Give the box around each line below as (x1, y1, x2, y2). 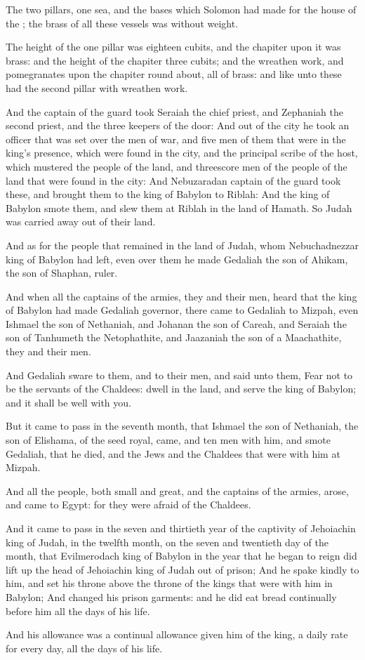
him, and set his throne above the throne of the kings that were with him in (6, 576, 333, 590)
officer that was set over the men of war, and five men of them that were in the (6, 131, 346, 146)
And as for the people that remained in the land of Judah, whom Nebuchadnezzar (6, 237, 359, 252)
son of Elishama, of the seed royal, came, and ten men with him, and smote (6, 433, 331, 447)
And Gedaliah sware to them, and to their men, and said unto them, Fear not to (6, 367, 353, 382)
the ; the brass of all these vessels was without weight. (6, 15, 239, 30)
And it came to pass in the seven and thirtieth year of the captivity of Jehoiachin (6, 521, 356, 535)
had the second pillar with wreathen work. (6, 80, 188, 95)
